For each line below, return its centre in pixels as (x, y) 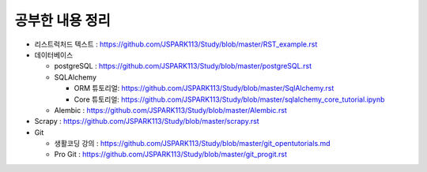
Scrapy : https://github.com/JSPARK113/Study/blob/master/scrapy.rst (147, 122)
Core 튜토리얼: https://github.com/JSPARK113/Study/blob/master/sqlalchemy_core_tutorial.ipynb (229, 99)
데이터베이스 (54, 54)
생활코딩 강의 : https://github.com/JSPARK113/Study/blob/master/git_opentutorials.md (193, 144)
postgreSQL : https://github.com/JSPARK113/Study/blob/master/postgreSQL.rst (183, 66)
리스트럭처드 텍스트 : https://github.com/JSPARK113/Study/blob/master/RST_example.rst (176, 44)
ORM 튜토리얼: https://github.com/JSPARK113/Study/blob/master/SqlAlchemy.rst (204, 88)
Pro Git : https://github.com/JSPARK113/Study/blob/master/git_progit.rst (171, 155)
